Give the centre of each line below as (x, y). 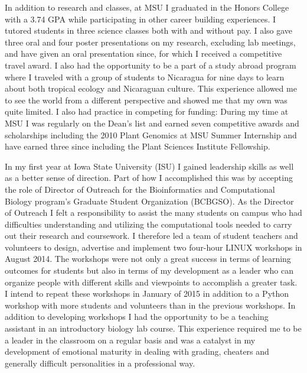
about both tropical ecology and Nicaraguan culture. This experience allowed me (151, 88)
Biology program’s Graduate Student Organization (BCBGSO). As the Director (149, 201)
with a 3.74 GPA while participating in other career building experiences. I (141, 19)
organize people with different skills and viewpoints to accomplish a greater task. (151, 282)
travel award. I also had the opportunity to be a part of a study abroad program (151, 65)
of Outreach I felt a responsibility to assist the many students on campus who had (153, 213)
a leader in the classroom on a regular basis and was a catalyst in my (130, 340)
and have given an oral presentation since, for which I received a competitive (143, 53)
